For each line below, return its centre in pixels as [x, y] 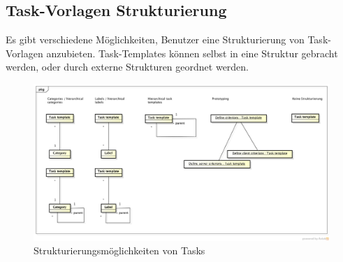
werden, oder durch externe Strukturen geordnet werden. [127, 67]
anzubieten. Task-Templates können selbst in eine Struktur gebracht [192, 53]
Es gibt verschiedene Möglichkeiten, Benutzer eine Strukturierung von [155, 39]
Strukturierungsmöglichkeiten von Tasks [119, 250]
